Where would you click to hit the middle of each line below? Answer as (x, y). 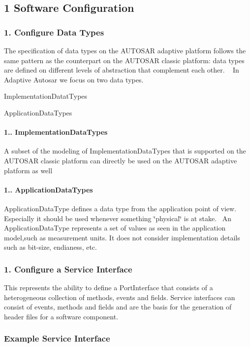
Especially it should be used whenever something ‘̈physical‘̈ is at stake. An (118, 218)
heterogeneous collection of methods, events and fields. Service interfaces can (120, 297)
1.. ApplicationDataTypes (48, 189)
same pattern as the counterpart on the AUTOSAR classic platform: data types (124, 60)
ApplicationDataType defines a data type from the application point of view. (120, 208)
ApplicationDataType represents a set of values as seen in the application (115, 228)
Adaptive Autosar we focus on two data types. (74, 79)
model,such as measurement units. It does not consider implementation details (122, 237)
